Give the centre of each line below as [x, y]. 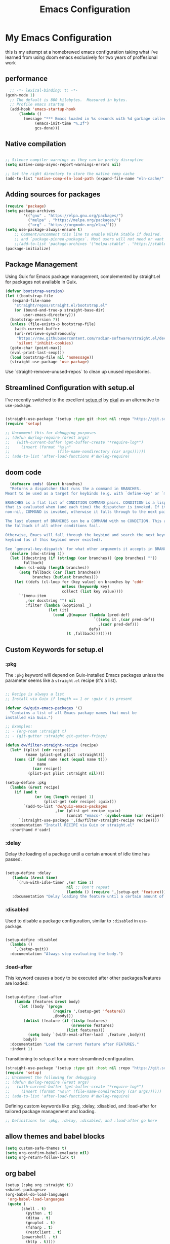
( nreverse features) [92, 1025]
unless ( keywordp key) [86, 586]
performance [27, 79]
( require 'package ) [26, 206]
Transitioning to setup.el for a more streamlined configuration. [70, 1058]
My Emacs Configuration [59, 38]
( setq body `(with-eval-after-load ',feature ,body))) [87, 1035]
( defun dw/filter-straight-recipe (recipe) [52, 745]
